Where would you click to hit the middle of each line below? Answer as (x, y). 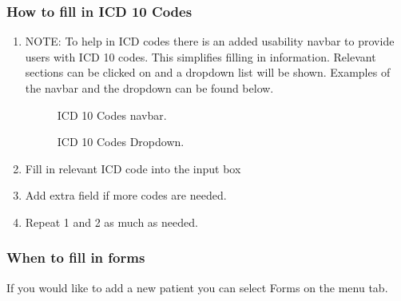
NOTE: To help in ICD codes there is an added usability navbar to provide (210, 41)
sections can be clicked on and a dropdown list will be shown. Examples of (208, 72)
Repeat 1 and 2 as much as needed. (111, 222)
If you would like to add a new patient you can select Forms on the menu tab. (197, 287)
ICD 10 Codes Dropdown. (121, 142)
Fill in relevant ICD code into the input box (133, 168)
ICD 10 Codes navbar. (112, 115)
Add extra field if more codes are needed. (126, 195)
